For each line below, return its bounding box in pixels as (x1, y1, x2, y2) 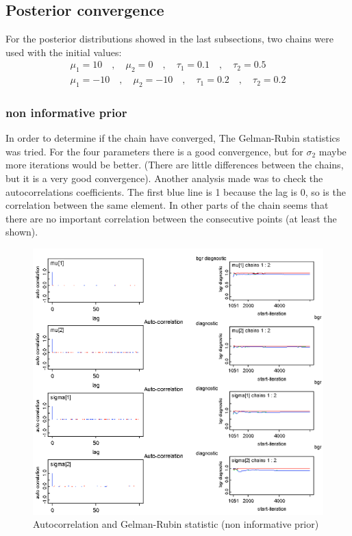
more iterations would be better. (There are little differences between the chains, (5, 157, 344, 172)
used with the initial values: (5, 44, 122, 59)
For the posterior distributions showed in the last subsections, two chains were (5, 31, 334, 46)
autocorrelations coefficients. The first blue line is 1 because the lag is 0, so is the (5, 184, 346, 199)
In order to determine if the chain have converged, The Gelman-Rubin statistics (5, 131, 340, 145)
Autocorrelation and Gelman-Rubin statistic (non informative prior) (33, 517, 319, 531)
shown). (5, 225, 38, 239)
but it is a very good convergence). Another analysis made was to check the (5, 171, 323, 186)
